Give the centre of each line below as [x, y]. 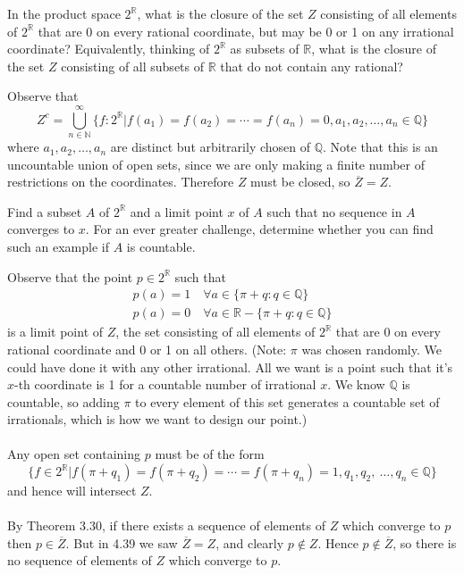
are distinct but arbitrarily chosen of [211, 147]
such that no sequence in [334, 211]
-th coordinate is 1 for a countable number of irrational [165, 384]
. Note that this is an [380, 147]
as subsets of [265, 49]
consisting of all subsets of [133, 66]
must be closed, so [300, 182]
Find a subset [45, 211]
